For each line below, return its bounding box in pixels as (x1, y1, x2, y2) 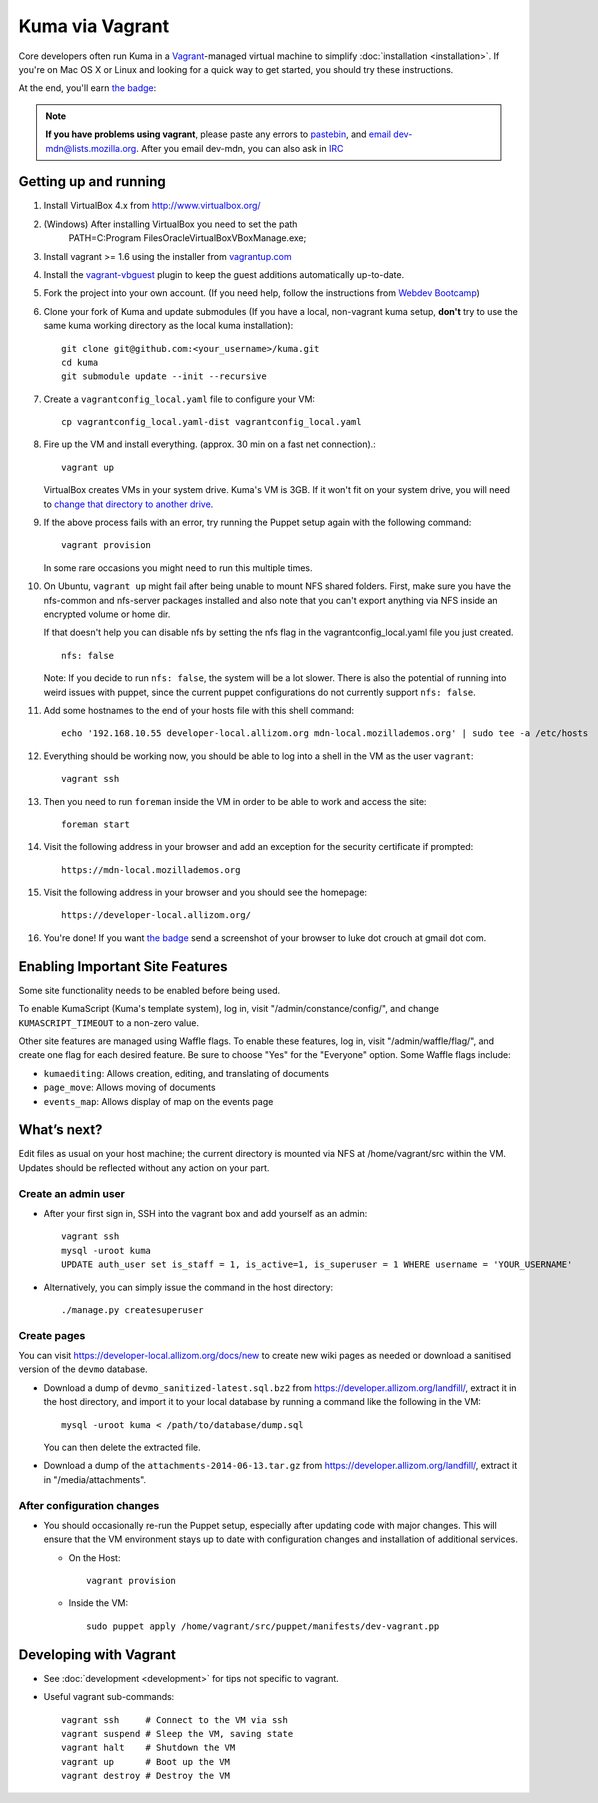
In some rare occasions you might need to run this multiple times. (43, 561, 313, 574)
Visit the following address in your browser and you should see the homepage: (43, 886, 368, 899)
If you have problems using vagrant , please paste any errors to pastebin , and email (45, 128, 392, 140)
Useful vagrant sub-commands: (43, 1691, 175, 1703)
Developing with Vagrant (18, 1646, 177, 1663)
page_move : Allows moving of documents (43, 1081, 216, 1094)
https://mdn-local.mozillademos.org (61, 864, 241, 875)
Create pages (18, 1328, 86, 1342)
